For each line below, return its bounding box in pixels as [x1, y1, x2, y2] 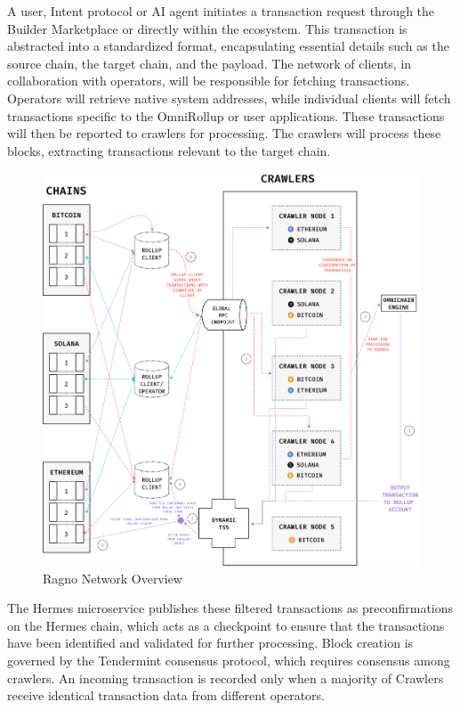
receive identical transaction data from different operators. [7, 686, 325, 705]
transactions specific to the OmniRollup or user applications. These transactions [7, 106, 445, 125]
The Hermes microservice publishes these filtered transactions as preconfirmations [7, 599, 454, 617]
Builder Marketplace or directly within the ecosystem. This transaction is [7, 19, 408, 37]
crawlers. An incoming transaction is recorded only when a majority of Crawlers [7, 668, 444, 687]
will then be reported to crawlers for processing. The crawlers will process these [7, 124, 441, 143]
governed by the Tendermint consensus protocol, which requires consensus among [7, 650, 450, 669]
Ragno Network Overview [43, 568, 182, 587]
